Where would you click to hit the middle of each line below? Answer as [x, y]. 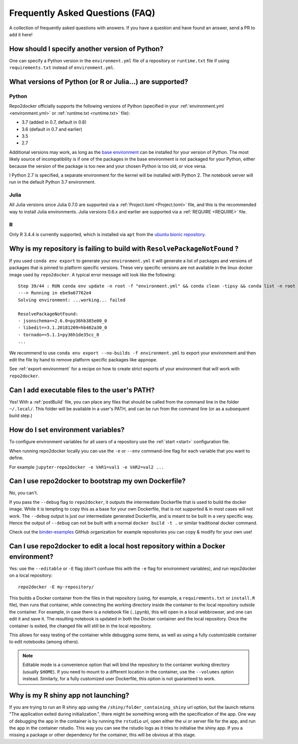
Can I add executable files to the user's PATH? [82, 390]
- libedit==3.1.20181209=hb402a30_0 [63, 328]
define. [16, 458]
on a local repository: [31, 575]
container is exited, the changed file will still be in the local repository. [80, 626]
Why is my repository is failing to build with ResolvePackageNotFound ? [124, 248]
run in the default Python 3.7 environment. [52, 182]
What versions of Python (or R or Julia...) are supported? [99, 82]
